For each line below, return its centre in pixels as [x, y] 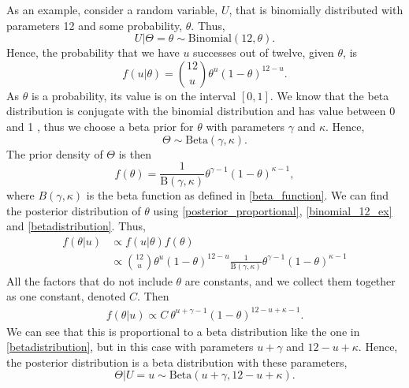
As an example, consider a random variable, [112, 9]
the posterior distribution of [74, 210]
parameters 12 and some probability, [95, 25]
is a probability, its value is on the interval [134, 95]
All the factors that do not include [89, 280]
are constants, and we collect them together [290, 280]
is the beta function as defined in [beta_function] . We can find [238, 195]
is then [135, 153]
